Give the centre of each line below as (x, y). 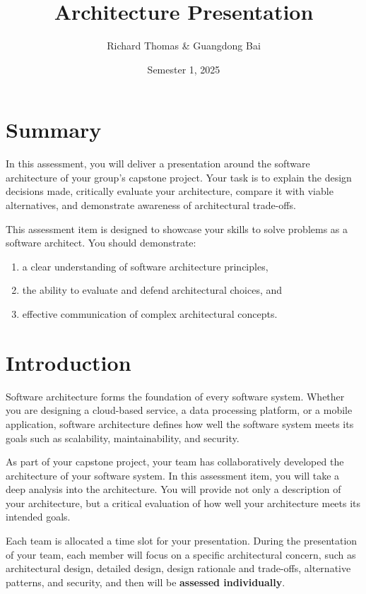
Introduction (69, 362)
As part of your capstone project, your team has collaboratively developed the (175, 462)
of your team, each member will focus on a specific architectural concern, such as (181, 554)
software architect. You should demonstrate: (101, 243)
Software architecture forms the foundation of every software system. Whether (175, 396)
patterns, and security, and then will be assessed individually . (146, 582)
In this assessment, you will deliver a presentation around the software (158, 164)
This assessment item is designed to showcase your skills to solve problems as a (177, 228)
